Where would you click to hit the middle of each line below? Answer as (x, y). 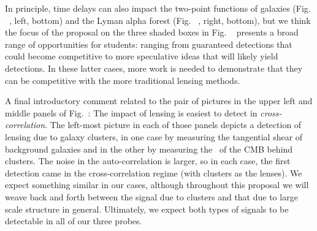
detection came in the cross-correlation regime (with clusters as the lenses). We (154, 172)
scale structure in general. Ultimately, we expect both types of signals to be (147, 209)
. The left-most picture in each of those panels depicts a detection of (173, 125)
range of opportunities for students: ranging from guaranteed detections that (149, 44)
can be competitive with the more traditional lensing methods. (123, 80)
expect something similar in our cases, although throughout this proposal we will (157, 185)
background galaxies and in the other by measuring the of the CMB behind (149, 149)
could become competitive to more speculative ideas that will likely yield (142, 56)
